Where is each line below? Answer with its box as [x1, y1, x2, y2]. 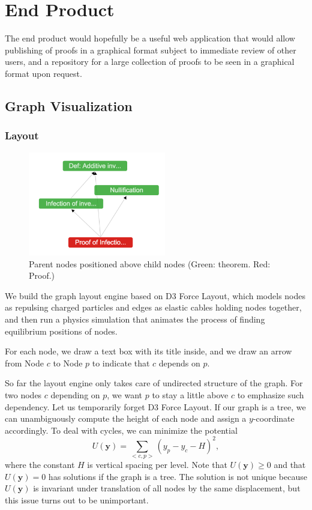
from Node [5, 356, 44, 369]
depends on [158, 356, 200, 369]
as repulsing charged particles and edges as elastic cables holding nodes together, [5, 301, 302, 314]
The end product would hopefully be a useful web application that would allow [5, 32, 295, 44]
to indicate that [92, 356, 150, 369]
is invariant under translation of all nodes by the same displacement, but [33, 482, 301, 494]
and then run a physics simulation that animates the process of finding [5, 313, 265, 326]
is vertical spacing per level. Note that [87, 458, 227, 471]
